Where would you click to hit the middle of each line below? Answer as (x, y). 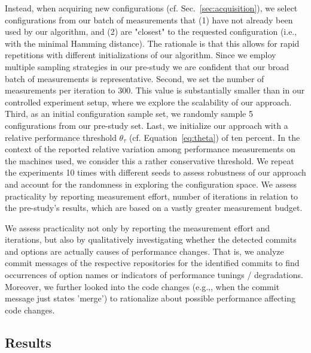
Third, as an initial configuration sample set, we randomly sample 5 (129, 114)
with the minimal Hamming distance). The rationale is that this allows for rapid (152, 43)
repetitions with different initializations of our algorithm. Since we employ (141, 55)
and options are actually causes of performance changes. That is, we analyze (144, 251)
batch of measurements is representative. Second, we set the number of (135, 78)
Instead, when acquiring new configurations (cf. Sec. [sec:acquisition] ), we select (151, 8)
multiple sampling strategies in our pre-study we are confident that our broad (147, 66)
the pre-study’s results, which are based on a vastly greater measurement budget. (154, 208)
